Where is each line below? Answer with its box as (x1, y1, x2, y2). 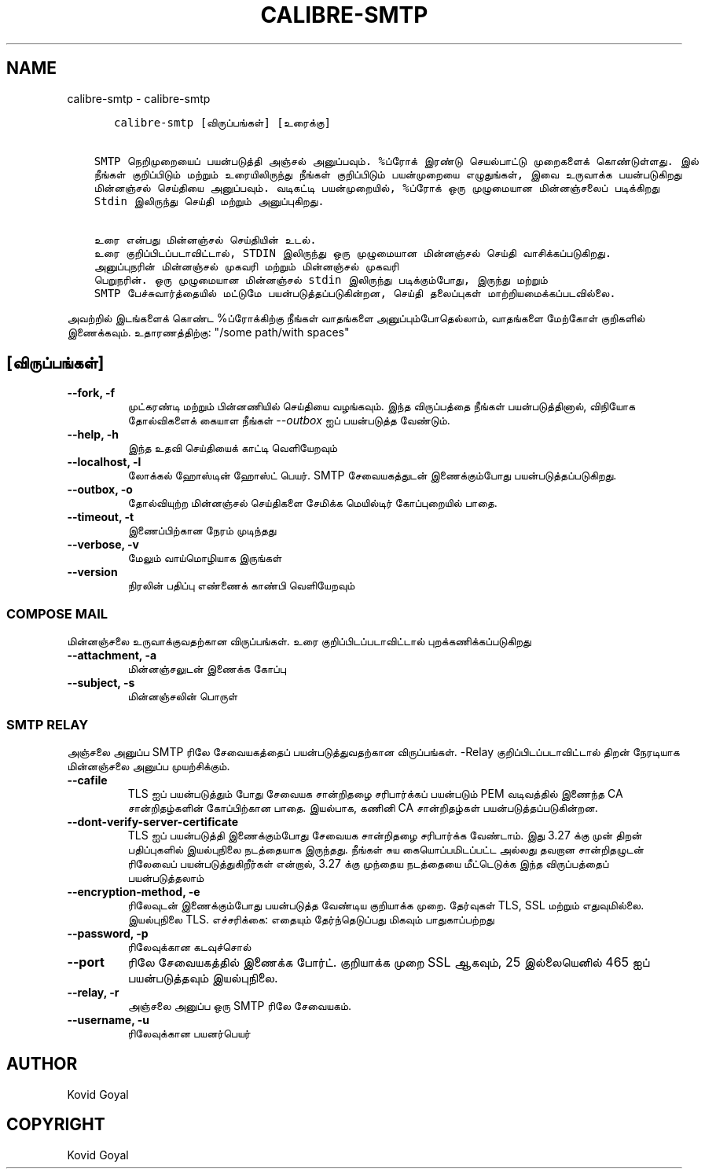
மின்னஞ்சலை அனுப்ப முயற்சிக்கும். (67, 758, 230, 773)
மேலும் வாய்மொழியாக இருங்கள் (127, 551, 282, 565)
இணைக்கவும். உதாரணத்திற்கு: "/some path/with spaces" (67, 325, 350, 339)
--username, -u (67, 1012, 149, 1026)
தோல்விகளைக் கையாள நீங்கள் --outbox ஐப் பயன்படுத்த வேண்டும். (127, 413, 450, 428)
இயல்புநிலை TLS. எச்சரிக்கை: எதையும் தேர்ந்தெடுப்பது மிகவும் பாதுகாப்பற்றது (127, 912, 494, 926)
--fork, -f (67, 386, 116, 400)
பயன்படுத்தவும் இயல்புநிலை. (127, 969, 278, 986)
